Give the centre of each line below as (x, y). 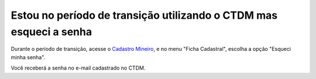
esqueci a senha (51, 32)
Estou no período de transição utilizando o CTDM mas (144, 15)
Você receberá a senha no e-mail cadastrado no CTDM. (78, 68)
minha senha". (28, 57)
